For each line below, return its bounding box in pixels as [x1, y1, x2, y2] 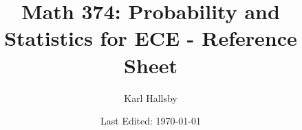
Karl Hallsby [124, 90, 177, 105]
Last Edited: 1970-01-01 [100, 114, 201, 128]
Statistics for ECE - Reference [4, 24, 297, 52]
